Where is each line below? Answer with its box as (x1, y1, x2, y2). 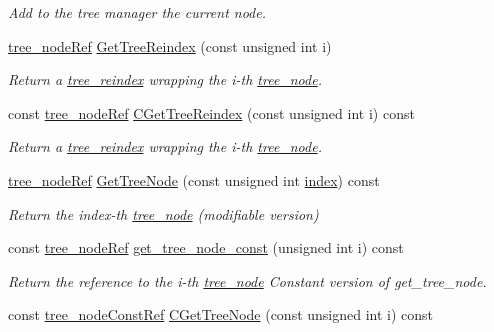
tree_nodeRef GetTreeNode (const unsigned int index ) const (8, 169, 380, 190)
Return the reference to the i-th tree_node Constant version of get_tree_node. (8, 270, 487, 291)
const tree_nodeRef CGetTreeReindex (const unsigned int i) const (8, 102, 415, 123)
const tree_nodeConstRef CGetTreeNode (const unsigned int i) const (8, 304, 434, 325)
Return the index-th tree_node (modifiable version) (8, 203, 319, 224)
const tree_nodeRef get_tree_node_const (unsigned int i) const (8, 237, 404, 258)
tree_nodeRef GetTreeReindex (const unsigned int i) (8, 35, 332, 56)
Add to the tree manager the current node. (8, 2, 267, 22)
